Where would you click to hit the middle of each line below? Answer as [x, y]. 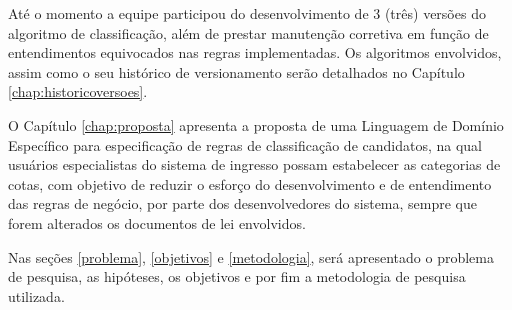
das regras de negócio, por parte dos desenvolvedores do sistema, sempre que [243, 203]
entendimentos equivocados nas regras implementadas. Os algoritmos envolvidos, [255, 52]
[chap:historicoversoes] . [78, 91]
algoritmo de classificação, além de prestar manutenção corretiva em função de [248, 32]
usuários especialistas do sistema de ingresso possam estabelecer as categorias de [254, 164]
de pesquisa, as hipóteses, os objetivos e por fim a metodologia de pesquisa [237, 276]
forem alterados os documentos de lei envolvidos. [157, 222]
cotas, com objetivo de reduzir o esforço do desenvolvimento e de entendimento [250, 183]
